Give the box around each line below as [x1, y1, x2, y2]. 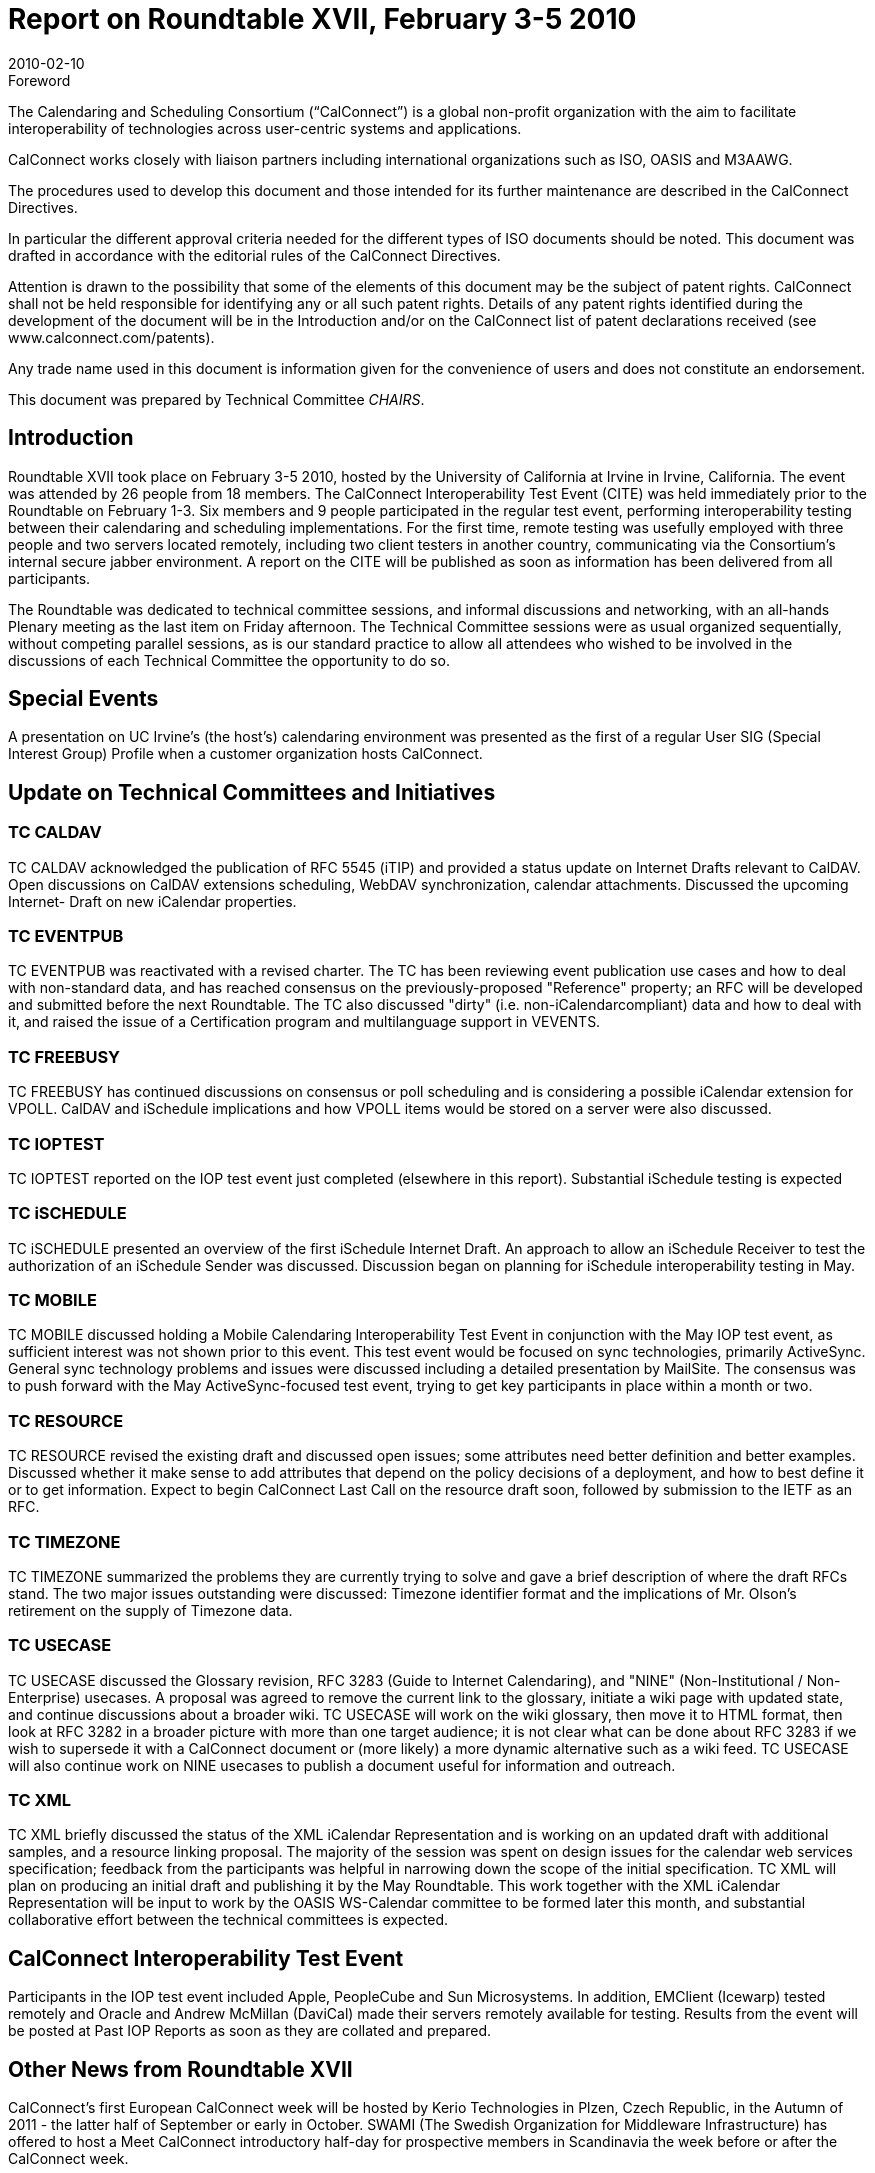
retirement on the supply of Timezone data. [8, 1601, 293, 1619]
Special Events [8, 686, 159, 712]
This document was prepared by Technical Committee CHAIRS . [8, 390, 425, 408]
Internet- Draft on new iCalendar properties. [8, 892, 297, 910]
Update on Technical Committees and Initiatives [8, 779, 496, 805]
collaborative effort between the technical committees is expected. [8, 1911, 448, 1929]
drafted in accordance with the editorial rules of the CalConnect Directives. [8, 246, 501, 264]
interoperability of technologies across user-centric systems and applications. [8, 119, 522, 137]
